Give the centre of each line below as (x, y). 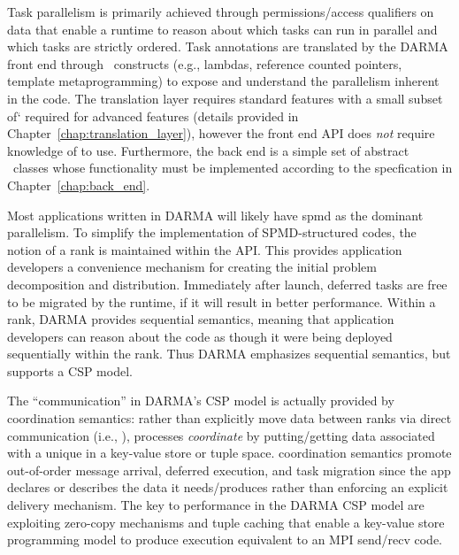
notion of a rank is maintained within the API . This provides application (205, 249)
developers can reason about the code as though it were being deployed (200, 336)
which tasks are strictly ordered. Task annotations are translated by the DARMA (228, 46)
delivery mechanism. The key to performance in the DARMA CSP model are (216, 505)
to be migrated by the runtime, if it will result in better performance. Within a (222, 301)
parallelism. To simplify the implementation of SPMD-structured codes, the (212, 232)
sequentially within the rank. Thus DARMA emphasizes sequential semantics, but (229, 354)
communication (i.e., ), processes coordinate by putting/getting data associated (221, 435)
